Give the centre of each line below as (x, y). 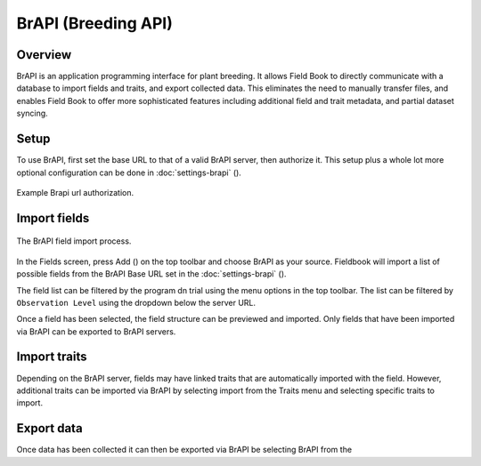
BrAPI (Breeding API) (94, 23)
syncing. (32, 113)
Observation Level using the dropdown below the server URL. (136, 302)
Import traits (52, 357)
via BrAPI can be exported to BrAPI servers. (96, 331)
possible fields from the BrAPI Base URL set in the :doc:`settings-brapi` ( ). (151, 274)
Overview (44, 55)
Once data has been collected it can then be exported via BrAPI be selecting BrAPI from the (184, 450)
